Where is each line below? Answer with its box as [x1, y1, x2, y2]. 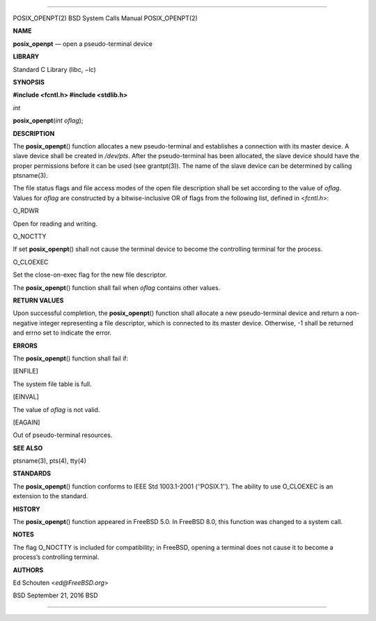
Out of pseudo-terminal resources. [13, 431, 113, 439]
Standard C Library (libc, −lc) [13, 65, 97, 73]
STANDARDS [13, 469, 52, 477]
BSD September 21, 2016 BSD [13, 591, 98, 599]
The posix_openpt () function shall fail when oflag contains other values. [13, 283, 221, 292]
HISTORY [13, 505, 41, 513]
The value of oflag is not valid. [13, 405, 100, 414]
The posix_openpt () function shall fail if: [13, 354, 129, 362]
